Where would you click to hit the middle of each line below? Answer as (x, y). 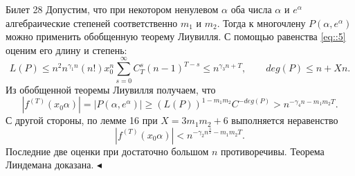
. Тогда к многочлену (261, 23)
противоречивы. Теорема (273, 151)
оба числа (251, 9)
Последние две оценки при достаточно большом (107, 151)
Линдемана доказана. (50, 165)
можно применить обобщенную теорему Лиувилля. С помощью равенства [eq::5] (176, 36)
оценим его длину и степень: (66, 50)
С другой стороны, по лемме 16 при (82, 120)
